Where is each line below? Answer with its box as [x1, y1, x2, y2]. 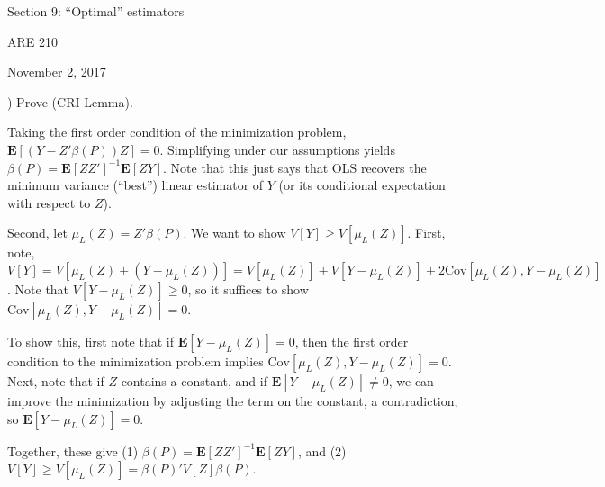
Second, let [7, 223, 68, 242]
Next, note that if [7, 371, 104, 390]
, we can [388, 371, 434, 390]
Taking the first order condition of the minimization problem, [7, 122, 347, 141]
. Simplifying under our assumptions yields [159, 140, 395, 158]
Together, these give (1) [7, 441, 139, 460]
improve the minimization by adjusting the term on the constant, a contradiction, [7, 391, 458, 410]
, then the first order [294, 331, 409, 350]
